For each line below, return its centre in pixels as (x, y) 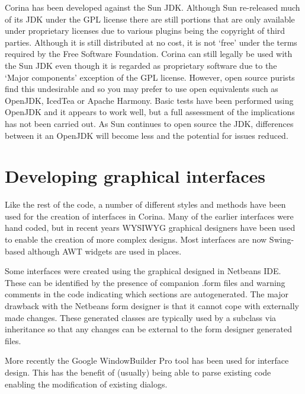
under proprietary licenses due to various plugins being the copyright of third (145, 31)
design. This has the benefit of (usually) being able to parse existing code (138, 372)
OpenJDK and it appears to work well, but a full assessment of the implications (150, 112)
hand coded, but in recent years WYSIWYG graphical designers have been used (150, 228)
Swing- (282, 239)
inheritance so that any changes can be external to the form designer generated (148, 329)
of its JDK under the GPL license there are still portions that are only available (150, 19)
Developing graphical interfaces (135, 176)
